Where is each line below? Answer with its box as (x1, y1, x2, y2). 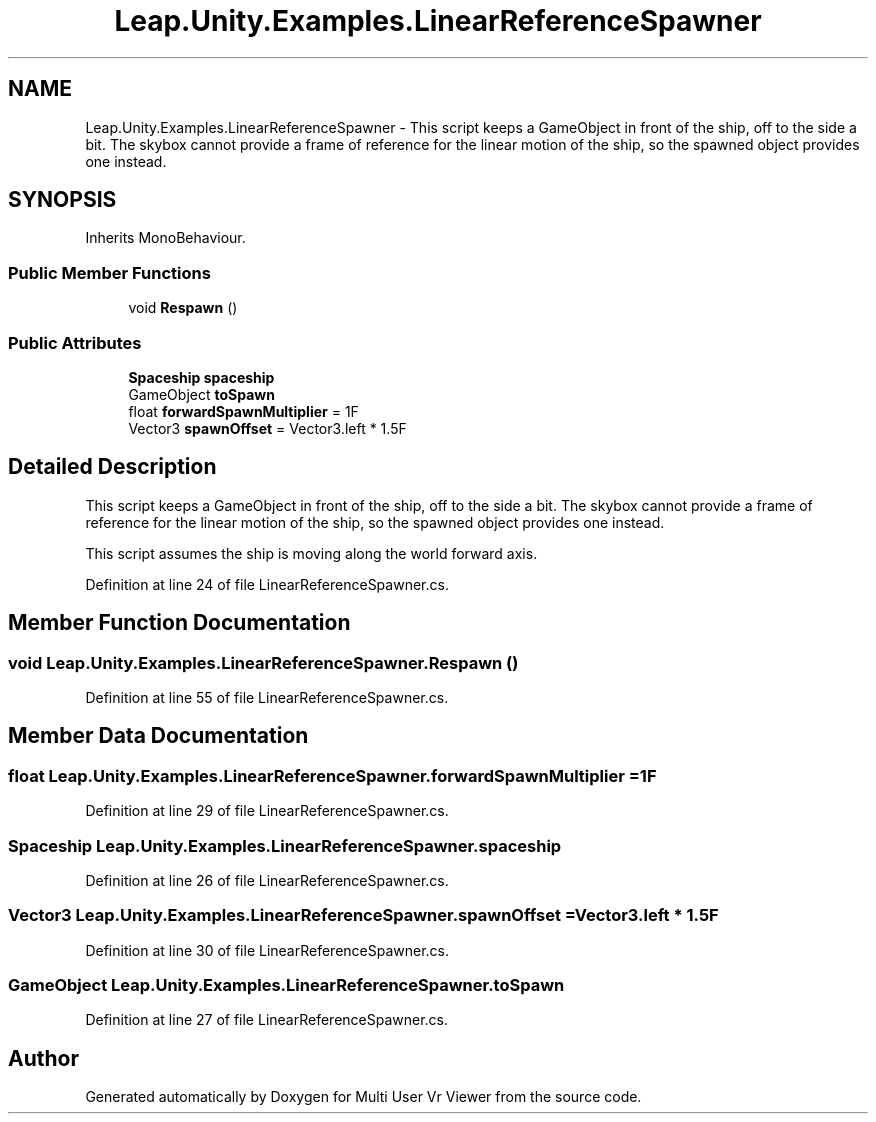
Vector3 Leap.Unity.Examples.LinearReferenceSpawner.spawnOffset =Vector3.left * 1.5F (8, 905, 719, 926)
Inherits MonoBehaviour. (85, 229, 246, 247)
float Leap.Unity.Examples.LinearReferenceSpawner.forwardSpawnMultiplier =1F (8, 765, 657, 786)
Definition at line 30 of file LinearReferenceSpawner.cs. (85, 941, 450, 959)
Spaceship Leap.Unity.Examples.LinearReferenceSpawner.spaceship (8, 835, 562, 856)
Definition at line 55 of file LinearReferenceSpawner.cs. (85, 689, 449, 706)
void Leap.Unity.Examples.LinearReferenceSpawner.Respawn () (8, 652, 519, 673)
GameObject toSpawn (128, 385, 275, 403)
